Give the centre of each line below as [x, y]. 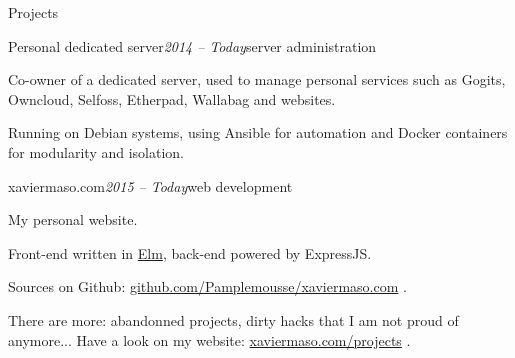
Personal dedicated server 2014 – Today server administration [192, 45]
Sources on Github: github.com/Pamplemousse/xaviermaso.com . [207, 286]
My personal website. [73, 219]
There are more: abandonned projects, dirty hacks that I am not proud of [233, 319]
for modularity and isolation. [96, 151]
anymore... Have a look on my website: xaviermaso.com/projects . [209, 339]
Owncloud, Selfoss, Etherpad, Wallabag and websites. [172, 98]
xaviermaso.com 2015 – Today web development [150, 185]
